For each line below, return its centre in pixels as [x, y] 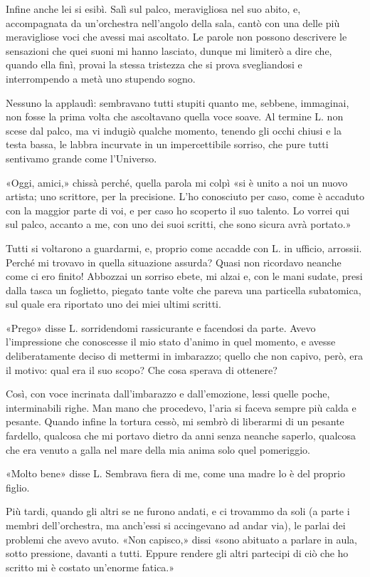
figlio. [18, 487]
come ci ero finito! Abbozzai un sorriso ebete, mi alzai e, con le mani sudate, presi [184, 276]
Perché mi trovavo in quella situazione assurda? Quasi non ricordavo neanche [174, 262]
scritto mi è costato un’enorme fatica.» [90, 567]
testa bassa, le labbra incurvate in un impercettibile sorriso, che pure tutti [167, 144]
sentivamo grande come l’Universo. [81, 158]
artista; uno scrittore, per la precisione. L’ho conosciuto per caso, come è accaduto [185, 196]
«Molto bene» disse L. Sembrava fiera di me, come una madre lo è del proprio [175, 473]
